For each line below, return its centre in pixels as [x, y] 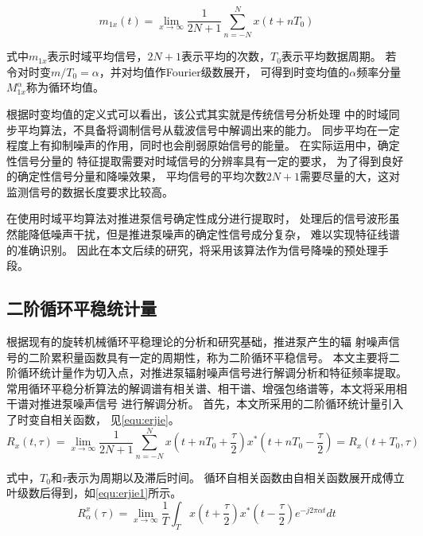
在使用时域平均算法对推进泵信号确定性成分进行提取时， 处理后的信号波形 [198, 218]
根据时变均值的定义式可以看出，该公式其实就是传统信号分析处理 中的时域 [198, 113]
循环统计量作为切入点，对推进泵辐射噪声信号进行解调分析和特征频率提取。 [212, 373]
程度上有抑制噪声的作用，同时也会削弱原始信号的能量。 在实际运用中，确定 [203, 145]
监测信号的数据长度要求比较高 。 [90, 191]
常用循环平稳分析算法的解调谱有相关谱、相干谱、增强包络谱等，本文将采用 [201, 388]
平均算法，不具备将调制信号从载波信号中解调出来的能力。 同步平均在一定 [208, 129]
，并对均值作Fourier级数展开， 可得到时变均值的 [224, 71]
